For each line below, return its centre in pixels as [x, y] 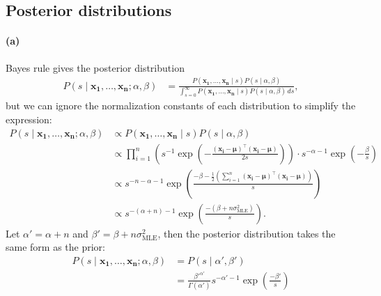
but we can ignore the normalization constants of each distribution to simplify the [181, 106]
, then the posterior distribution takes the [247, 233]
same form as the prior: [55, 247]
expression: [29, 119]
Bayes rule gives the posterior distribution [95, 67]
